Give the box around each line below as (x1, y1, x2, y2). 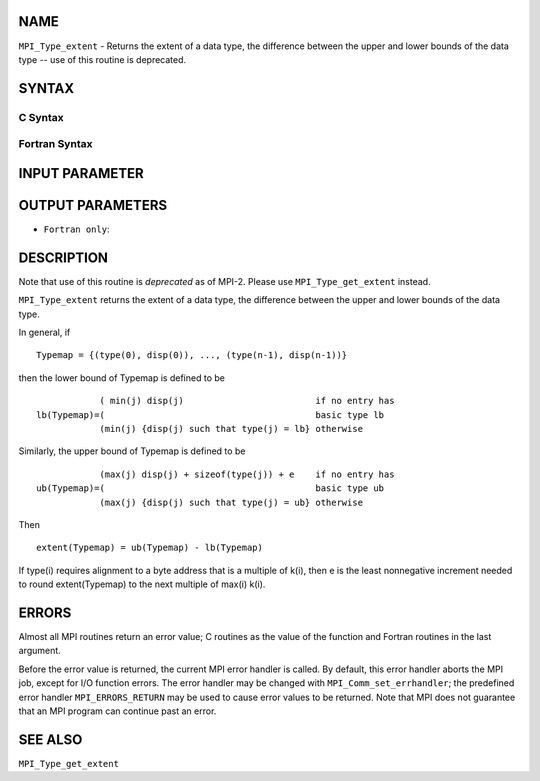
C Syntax (18, 110, 64, 124)
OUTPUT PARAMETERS (18, 196, 168, 214)
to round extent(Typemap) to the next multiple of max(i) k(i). (18, 578, 266, 590)
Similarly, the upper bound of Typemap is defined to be (18, 445, 246, 457)
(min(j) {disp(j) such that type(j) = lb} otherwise (99, 423, 364, 434)
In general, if (18, 326, 71, 339)
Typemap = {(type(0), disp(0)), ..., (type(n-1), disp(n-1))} (36, 350, 348, 361)
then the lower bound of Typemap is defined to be (18, 371, 225, 384)
